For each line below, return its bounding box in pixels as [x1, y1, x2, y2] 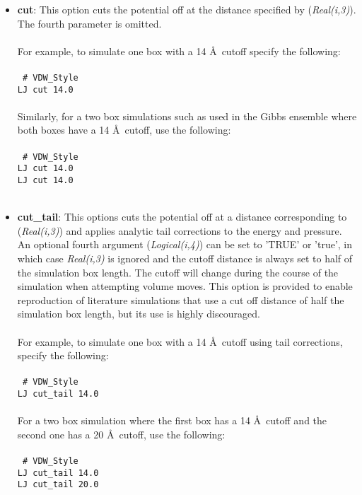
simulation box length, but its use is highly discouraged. [17, 306, 260, 321]
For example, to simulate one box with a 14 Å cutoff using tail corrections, [17, 334, 343, 349]
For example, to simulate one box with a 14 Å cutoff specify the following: [17, 43, 341, 58]
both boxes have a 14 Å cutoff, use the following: [17, 122, 231, 137]
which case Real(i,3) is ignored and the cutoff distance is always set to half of [17, 251, 353, 265]
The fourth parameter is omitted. [17, 16, 162, 30]
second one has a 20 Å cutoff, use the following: [17, 426, 226, 441]
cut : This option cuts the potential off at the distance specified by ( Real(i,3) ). [17, 2, 356, 16]
